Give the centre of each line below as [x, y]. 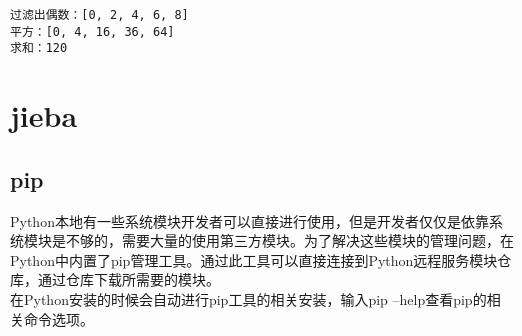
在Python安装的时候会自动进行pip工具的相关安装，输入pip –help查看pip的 [248, 298]
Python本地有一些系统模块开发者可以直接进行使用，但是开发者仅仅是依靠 [249, 220]
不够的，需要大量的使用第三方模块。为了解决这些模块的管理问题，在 [289, 240]
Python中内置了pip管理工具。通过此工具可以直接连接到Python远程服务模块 [254, 259]
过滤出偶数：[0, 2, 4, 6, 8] [99, 15]
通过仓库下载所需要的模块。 [128, 279]
